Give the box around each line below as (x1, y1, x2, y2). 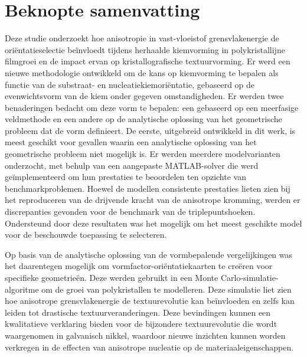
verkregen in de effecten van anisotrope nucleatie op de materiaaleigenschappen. (5, 340, 294, 353)
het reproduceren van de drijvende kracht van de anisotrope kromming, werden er (5, 194, 301, 206)
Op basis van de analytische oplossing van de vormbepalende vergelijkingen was (5, 248, 293, 260)
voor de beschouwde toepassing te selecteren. (5, 228, 167, 241)
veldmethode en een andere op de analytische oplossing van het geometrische (5, 113, 282, 125)
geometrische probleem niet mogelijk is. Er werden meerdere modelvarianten (5, 148, 280, 160)
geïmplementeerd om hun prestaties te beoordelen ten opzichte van (5, 171, 246, 183)
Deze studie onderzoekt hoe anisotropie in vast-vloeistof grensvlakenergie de (5, 32, 279, 44)
